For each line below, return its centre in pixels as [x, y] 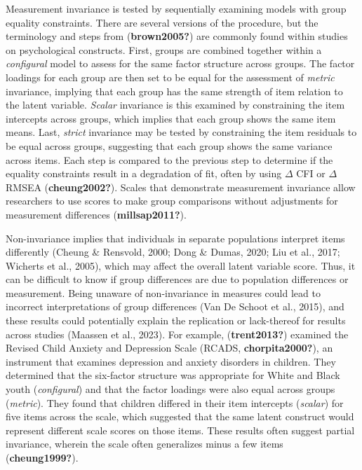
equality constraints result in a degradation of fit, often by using [144, 173]
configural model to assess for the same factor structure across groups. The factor [180, 63]
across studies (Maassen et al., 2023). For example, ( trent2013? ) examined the [177, 334]
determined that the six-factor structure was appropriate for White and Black [173, 375]
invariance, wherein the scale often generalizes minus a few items [145, 444]
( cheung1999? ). [42, 457]
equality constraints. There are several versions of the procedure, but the [162, 22]
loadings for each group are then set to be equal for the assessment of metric [170, 77]
